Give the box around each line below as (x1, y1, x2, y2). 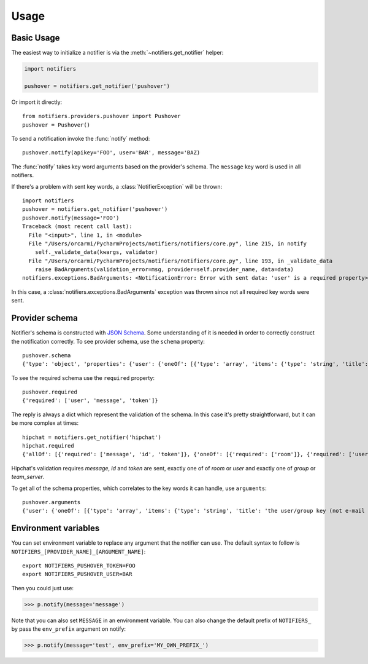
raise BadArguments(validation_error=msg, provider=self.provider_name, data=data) (34, 266, 294, 273)
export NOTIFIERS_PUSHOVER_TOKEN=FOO (22, 563, 136, 569)
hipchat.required (22, 443, 74, 449)
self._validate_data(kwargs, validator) (34, 249, 159, 256)
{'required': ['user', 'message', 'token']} (22, 397, 159, 404)
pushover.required (22, 389, 78, 396)
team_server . (11, 473, 45, 481)
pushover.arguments (22, 499, 81, 505)
